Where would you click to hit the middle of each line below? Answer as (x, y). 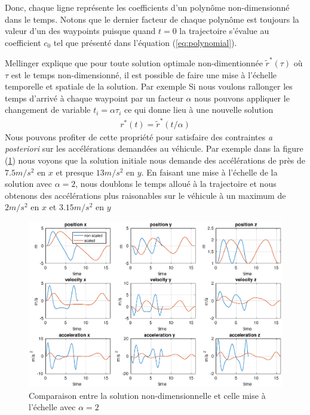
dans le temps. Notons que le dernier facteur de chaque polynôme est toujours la (152, 19)
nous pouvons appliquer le (242, 98)
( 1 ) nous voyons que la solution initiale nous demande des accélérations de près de (155, 160)
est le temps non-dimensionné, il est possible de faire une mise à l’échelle (144, 74)
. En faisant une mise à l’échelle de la (209, 172)
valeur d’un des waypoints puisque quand (80, 31)
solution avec (29, 184)
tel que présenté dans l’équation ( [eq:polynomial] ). (145, 42)
